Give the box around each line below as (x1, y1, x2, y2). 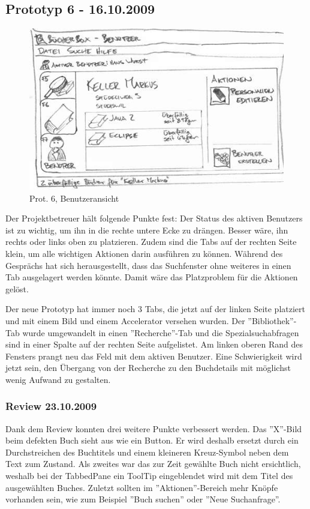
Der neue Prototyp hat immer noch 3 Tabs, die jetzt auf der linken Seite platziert (5, 303, 305, 315)
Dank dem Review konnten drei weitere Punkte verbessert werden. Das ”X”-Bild (5, 422, 302, 435)
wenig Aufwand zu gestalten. (5, 373, 111, 385)
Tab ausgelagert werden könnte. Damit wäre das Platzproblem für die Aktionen (5, 271, 298, 283)
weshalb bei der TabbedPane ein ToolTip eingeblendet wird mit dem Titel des (5, 469, 293, 482)
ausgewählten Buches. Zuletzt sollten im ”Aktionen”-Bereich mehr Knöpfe (5, 481, 278, 493)
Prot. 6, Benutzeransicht (29, 191, 119, 204)
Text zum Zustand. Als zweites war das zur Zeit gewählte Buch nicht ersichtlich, (5, 457, 301, 470)
